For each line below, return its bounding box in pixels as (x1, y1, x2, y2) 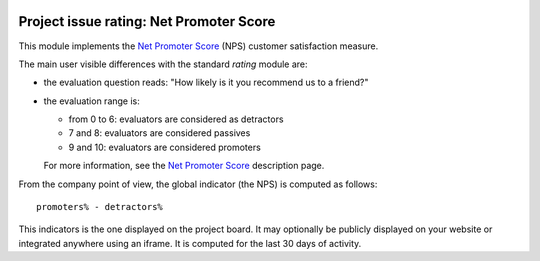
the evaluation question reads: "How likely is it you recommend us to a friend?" (43, 76, 369, 89)
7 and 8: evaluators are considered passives (68, 127, 251, 139)
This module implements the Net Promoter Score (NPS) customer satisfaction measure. (18, 40, 379, 52)
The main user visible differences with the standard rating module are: (18, 58, 309, 70)
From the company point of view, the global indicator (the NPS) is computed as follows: (18, 178, 378, 190)
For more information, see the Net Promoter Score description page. (43, 160, 325, 172)
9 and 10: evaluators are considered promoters (68, 141, 262, 153)
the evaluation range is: (43, 95, 140, 107)
